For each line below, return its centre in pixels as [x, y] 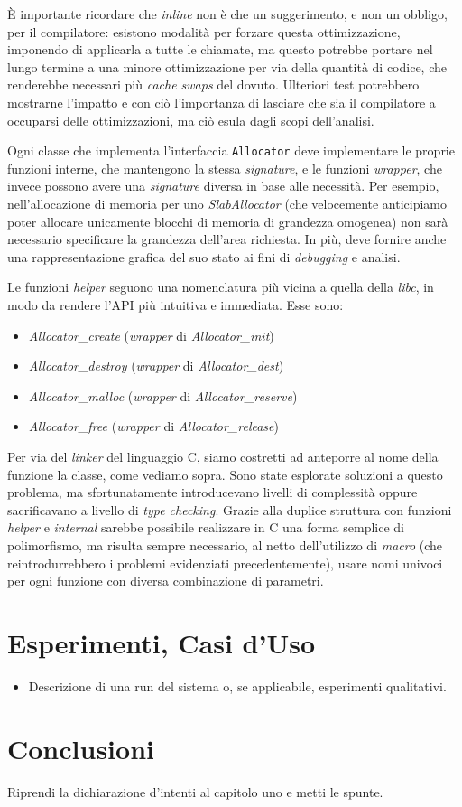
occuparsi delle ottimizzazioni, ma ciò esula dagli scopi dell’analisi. [191, 120]
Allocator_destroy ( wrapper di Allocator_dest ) [156, 366]
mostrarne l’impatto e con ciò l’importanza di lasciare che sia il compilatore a [222, 102]
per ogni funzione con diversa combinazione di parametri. [166, 581]
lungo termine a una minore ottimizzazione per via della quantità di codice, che [227, 66]
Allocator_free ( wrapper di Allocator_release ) [153, 426]
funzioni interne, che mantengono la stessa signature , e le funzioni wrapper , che [225, 168]
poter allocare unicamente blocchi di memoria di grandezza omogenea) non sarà [228, 221]
